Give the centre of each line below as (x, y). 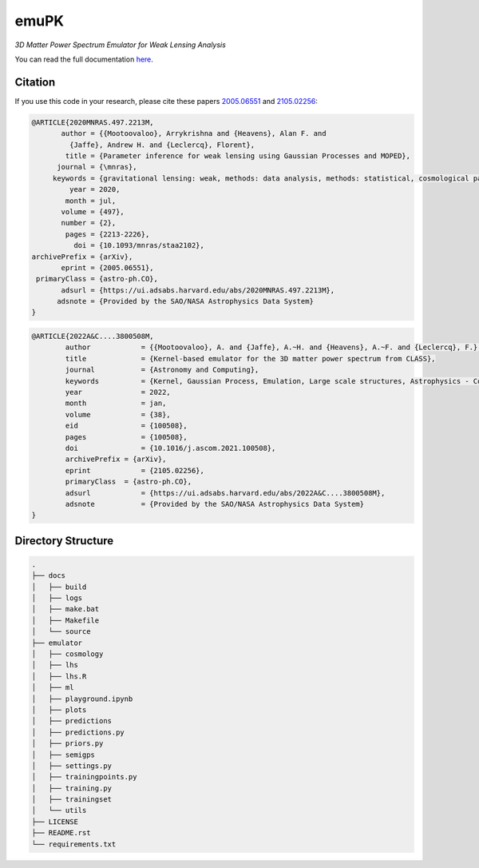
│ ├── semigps (63, 755)
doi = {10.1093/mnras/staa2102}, (139, 245)
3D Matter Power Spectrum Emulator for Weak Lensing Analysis (121, 45)
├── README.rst (61, 833)
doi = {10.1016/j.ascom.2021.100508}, (170, 448)
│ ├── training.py (71, 788)
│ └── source (61, 632)
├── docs (49, 576)
